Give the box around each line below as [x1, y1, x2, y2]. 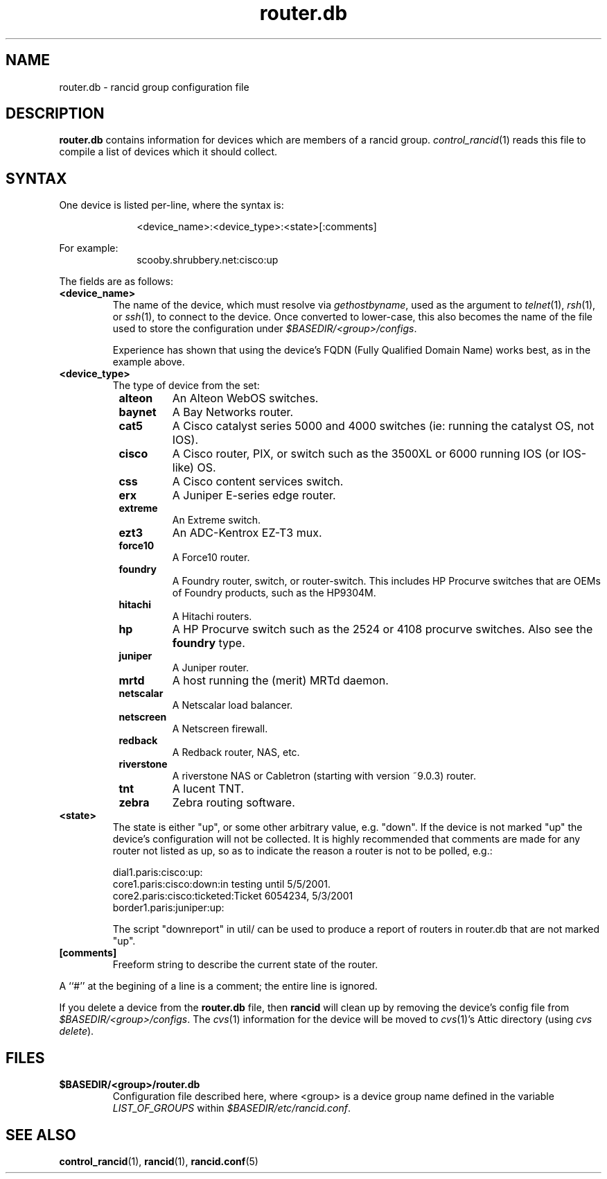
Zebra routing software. [172, 795, 295, 810]
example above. [112, 356, 185, 368]
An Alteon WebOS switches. [172, 391, 319, 406]
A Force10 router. [172, 551, 250, 564]
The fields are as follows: [59, 275, 173, 288]
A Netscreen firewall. [172, 723, 268, 735]
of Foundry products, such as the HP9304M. [172, 587, 376, 599]
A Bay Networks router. [172, 405, 294, 420]
